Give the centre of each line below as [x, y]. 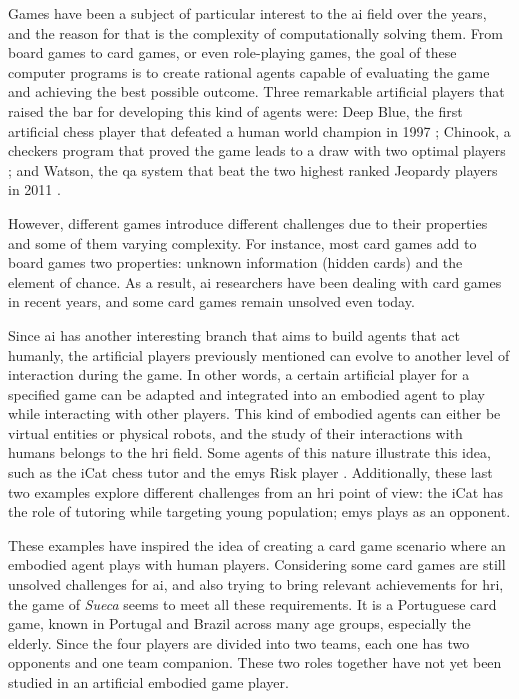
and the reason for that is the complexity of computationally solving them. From [255, 32]
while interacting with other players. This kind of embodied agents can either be [254, 413]
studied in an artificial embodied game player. [148, 682]
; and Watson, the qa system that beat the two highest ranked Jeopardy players [253, 169]
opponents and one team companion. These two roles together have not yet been [255, 662]
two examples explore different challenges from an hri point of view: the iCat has [256, 491]
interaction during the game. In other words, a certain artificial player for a [239, 374]
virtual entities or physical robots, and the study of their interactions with [235, 432]
